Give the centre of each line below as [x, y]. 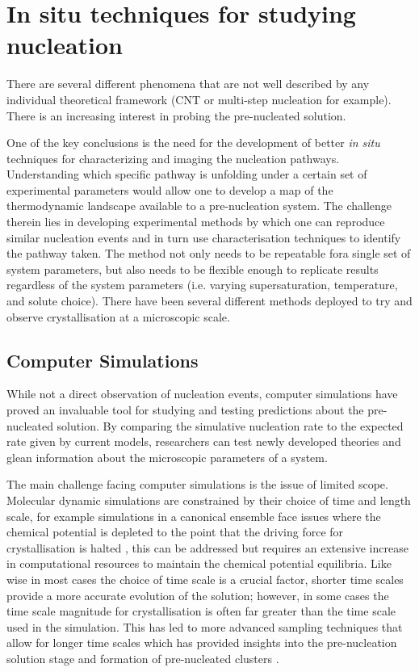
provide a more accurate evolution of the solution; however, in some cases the [198, 595]
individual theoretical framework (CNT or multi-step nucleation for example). [199, 99]
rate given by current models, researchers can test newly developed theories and [204, 441]
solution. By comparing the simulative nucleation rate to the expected [230, 425]
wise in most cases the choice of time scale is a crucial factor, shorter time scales [205, 579]
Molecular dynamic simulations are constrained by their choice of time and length [209, 500]
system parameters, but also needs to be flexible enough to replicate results [193, 269]
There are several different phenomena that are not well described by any [188, 84]
